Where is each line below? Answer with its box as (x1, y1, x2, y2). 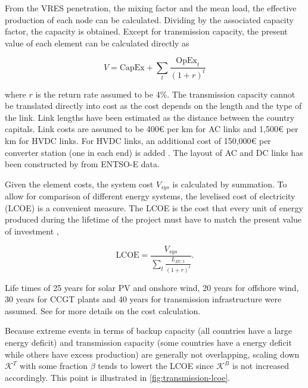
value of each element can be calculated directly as (5, 36, 189, 49)
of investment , (5, 224, 59, 237)
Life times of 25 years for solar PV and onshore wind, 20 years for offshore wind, (5, 281, 299, 293)
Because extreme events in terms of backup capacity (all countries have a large (5, 324, 293, 337)
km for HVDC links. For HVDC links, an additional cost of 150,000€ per (5, 134, 271, 146)
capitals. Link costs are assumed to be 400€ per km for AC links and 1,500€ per (5, 123, 298, 135)
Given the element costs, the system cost (5, 177, 154, 190)
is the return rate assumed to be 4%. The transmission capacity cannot (35, 87, 295, 100)
